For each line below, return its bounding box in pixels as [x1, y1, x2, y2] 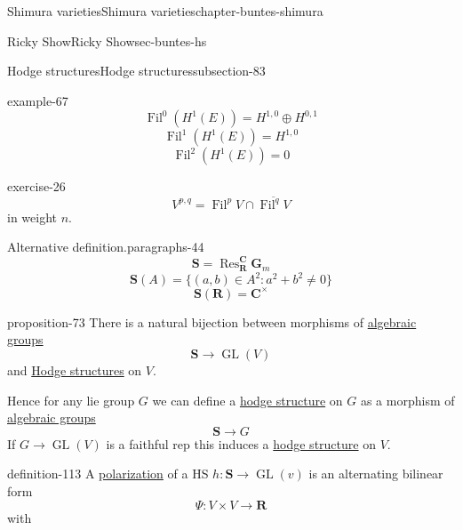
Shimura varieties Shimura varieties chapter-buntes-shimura [7, 2, 323, 20]
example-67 [7, 91, 68, 109]
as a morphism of [360, 390, 455, 409]
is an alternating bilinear [308, 464, 443, 483]
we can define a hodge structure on [152, 390, 343, 409]
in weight [7, 207, 57, 226]
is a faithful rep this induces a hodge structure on [106, 434, 376, 453]
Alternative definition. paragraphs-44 [7, 237, 204, 256]
